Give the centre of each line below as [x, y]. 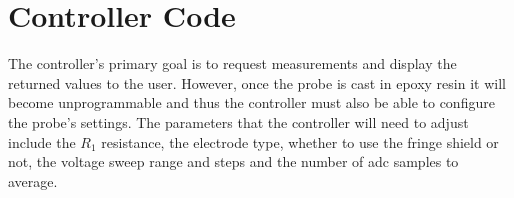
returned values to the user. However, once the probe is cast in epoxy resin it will [257, 82]
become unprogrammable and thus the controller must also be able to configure [251, 102]
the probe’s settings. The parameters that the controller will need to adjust [238, 121]
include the [42, 141]
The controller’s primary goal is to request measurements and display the [232, 63]
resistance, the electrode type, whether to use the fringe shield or [300, 141]
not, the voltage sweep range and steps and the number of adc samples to [233, 161]
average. [33, 180]
